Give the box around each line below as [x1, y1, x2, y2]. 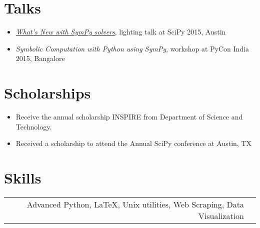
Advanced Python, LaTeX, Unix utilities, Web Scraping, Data [26, 198, 244, 210]
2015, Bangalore [15, 53, 65, 63]
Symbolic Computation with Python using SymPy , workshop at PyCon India [15, 43, 249, 53]
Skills [4, 167, 41, 187]
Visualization [198, 209, 244, 221]
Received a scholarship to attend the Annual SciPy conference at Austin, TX [15, 138, 252, 148]
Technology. [15, 121, 52, 131]
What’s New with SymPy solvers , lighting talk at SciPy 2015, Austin [15, 26, 226, 37]
